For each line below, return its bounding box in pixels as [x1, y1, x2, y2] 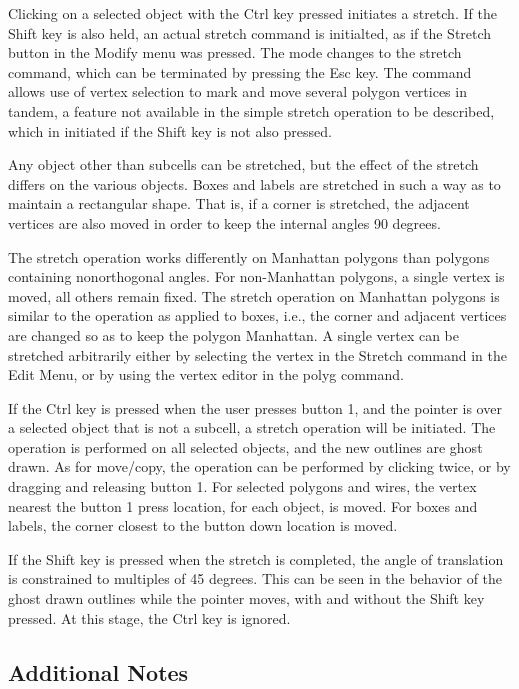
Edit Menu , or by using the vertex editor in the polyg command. [8, 364, 404, 385]
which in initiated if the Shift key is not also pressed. [8, 120, 332, 141]
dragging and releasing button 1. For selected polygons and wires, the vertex [8, 476, 477, 497]
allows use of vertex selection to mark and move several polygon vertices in [8, 81, 467, 102]
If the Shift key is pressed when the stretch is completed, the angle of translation [8, 548, 504, 569]
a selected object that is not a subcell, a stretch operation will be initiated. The [8, 417, 496, 438]
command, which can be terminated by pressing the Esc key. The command [8, 61, 472, 82]
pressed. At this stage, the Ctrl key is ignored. [8, 607, 291, 628]
